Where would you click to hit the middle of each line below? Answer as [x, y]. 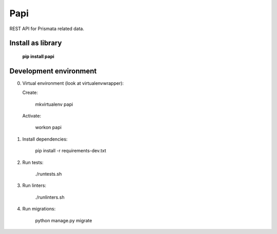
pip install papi [38, 56]
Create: [30, 92]
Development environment [53, 71]
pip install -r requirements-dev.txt [71, 151]
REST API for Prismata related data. [47, 29]
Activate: [32, 116]
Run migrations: [39, 209]
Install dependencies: [45, 139]
